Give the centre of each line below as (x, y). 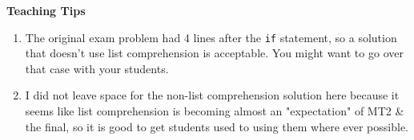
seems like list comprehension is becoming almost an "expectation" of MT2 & (215, 111)
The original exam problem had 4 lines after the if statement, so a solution (211, 37)
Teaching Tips (46, 10)
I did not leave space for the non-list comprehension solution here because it (212, 95)
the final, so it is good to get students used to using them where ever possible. (217, 126)
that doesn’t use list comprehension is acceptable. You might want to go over (214, 53)
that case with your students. (97, 68)
